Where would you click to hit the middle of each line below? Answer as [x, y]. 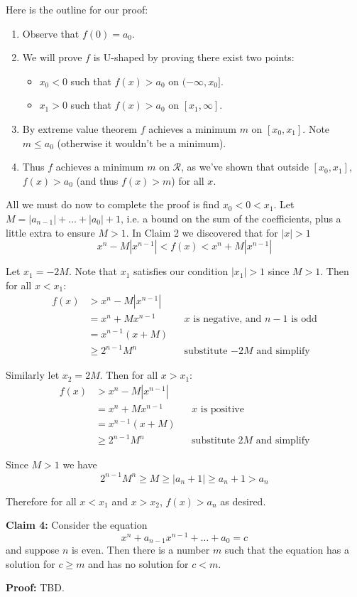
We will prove [52, 57]
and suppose [33, 550]
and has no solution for [138, 563]
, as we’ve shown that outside [245, 167]
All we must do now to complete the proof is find [113, 204]
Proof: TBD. [35, 587]
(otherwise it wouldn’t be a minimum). [142, 142]
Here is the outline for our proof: [77, 9]
